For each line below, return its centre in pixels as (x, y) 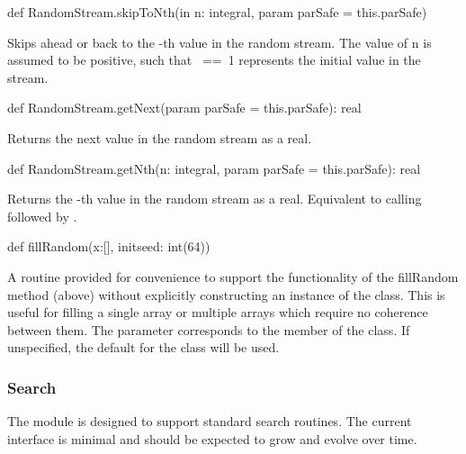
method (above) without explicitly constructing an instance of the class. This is (226, 294)
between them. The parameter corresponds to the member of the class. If (209, 329)
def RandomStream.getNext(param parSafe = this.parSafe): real (184, 108)
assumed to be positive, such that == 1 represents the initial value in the (214, 60)
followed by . (42, 216)
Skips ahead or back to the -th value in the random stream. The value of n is (220, 42)
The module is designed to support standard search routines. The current (210, 421)
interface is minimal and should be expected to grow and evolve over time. (212, 438)
